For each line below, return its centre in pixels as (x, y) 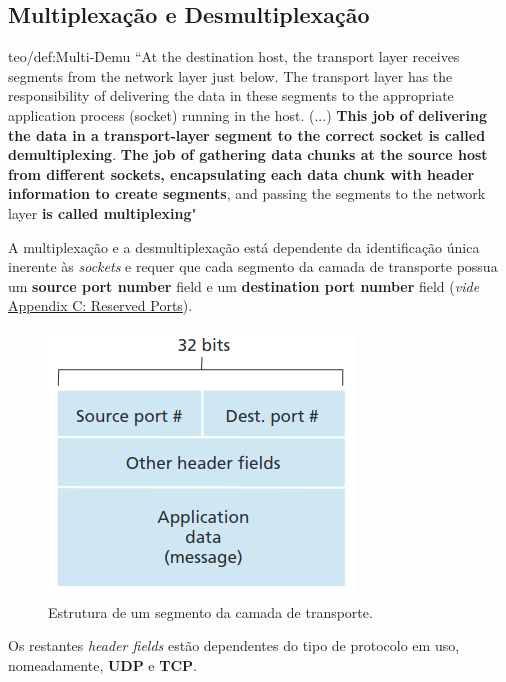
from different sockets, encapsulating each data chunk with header (241, 173)
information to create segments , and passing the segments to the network (247, 193)
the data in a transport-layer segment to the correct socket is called (247, 134)
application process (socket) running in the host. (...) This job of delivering (247, 114)
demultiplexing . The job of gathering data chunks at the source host (248, 154)
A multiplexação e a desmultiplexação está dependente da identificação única (244, 246)
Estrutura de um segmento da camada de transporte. (210, 611)
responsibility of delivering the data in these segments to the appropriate (231, 95)
